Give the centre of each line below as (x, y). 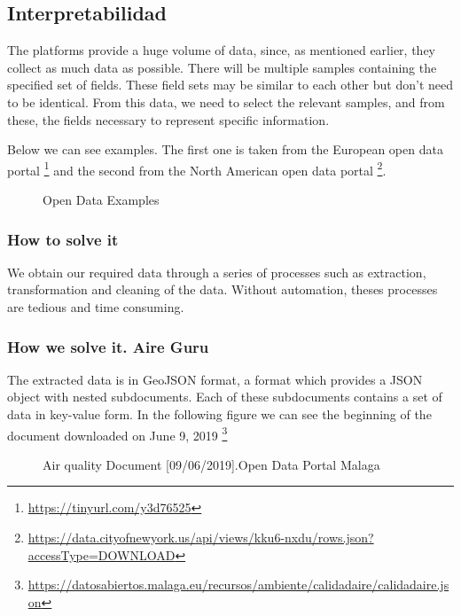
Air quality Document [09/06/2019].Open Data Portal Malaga (211, 464)
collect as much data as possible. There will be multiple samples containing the (222, 67)
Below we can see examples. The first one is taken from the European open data (225, 149)
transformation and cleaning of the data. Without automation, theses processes (223, 289)
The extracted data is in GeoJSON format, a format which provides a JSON (215, 379)
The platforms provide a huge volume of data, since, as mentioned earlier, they (221, 50)
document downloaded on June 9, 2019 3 (117, 433)
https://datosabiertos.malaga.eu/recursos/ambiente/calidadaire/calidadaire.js (238, 585)
